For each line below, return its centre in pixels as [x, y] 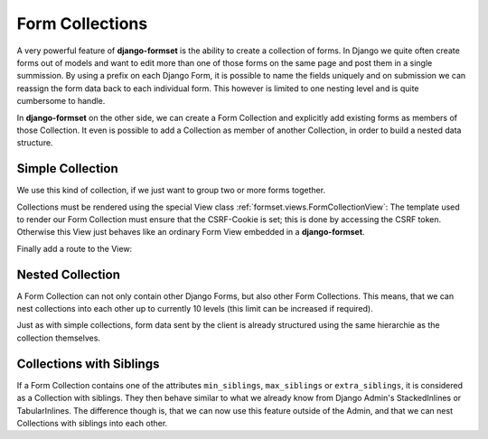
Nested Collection [69, 274]
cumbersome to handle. [61, 101]
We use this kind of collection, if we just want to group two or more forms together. [171, 191]
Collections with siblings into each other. [92, 423]
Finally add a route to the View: [75, 248]
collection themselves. [59, 338]
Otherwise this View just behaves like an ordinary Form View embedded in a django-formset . [191, 232]
